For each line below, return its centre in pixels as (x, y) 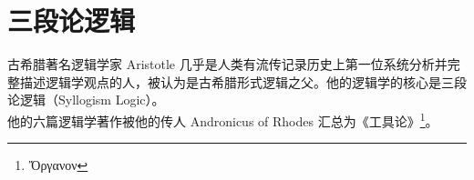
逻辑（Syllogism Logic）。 (92, 100)
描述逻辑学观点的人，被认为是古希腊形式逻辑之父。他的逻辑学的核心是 (230, 81)
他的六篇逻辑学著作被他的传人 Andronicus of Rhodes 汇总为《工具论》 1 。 (223, 119)
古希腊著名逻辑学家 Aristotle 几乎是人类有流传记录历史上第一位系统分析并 (227, 64)
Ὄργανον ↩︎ (58, 165)
